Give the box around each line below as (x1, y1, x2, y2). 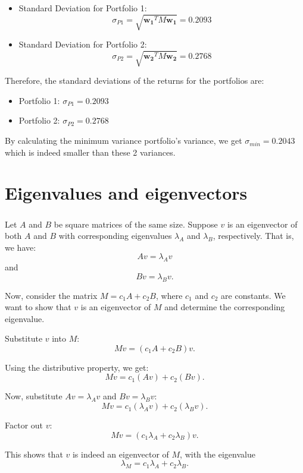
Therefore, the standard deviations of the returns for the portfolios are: (5, 74, 264, 87)
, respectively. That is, (213, 229, 294, 242)
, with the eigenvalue (180, 447, 255, 460)
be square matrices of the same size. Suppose (54, 217, 218, 230)
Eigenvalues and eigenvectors (5, 181, 248, 205)
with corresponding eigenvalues (58, 229, 172, 242)
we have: (5, 241, 36, 253)
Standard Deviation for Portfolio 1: (18, 2, 147, 14)
